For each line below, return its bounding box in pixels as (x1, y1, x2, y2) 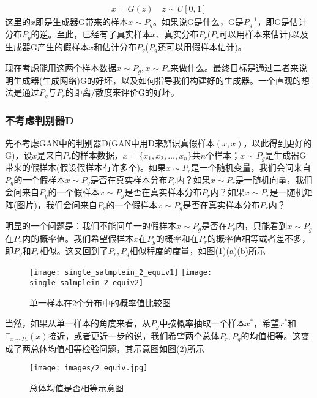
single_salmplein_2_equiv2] (29, 279, 144, 288)
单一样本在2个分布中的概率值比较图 (29, 296, 171, 309)
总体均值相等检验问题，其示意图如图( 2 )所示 (30, 342, 204, 355)
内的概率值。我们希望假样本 (22, 231, 134, 244)
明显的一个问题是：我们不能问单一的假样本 (5, 219, 176, 232)
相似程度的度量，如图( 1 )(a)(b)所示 (129, 244, 266, 257)
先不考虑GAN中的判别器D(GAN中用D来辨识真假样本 (5, 137, 215, 149)
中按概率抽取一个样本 (159, 317, 245, 329)
